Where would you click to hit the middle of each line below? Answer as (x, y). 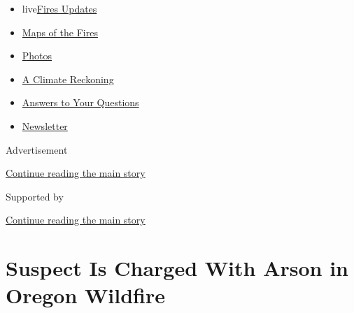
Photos (37, 56)
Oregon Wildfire (86, 295)
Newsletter (45, 125)
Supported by (35, 196)
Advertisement (37, 149)
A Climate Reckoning (68, 79)
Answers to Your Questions (80, 102)
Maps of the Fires (60, 32)
